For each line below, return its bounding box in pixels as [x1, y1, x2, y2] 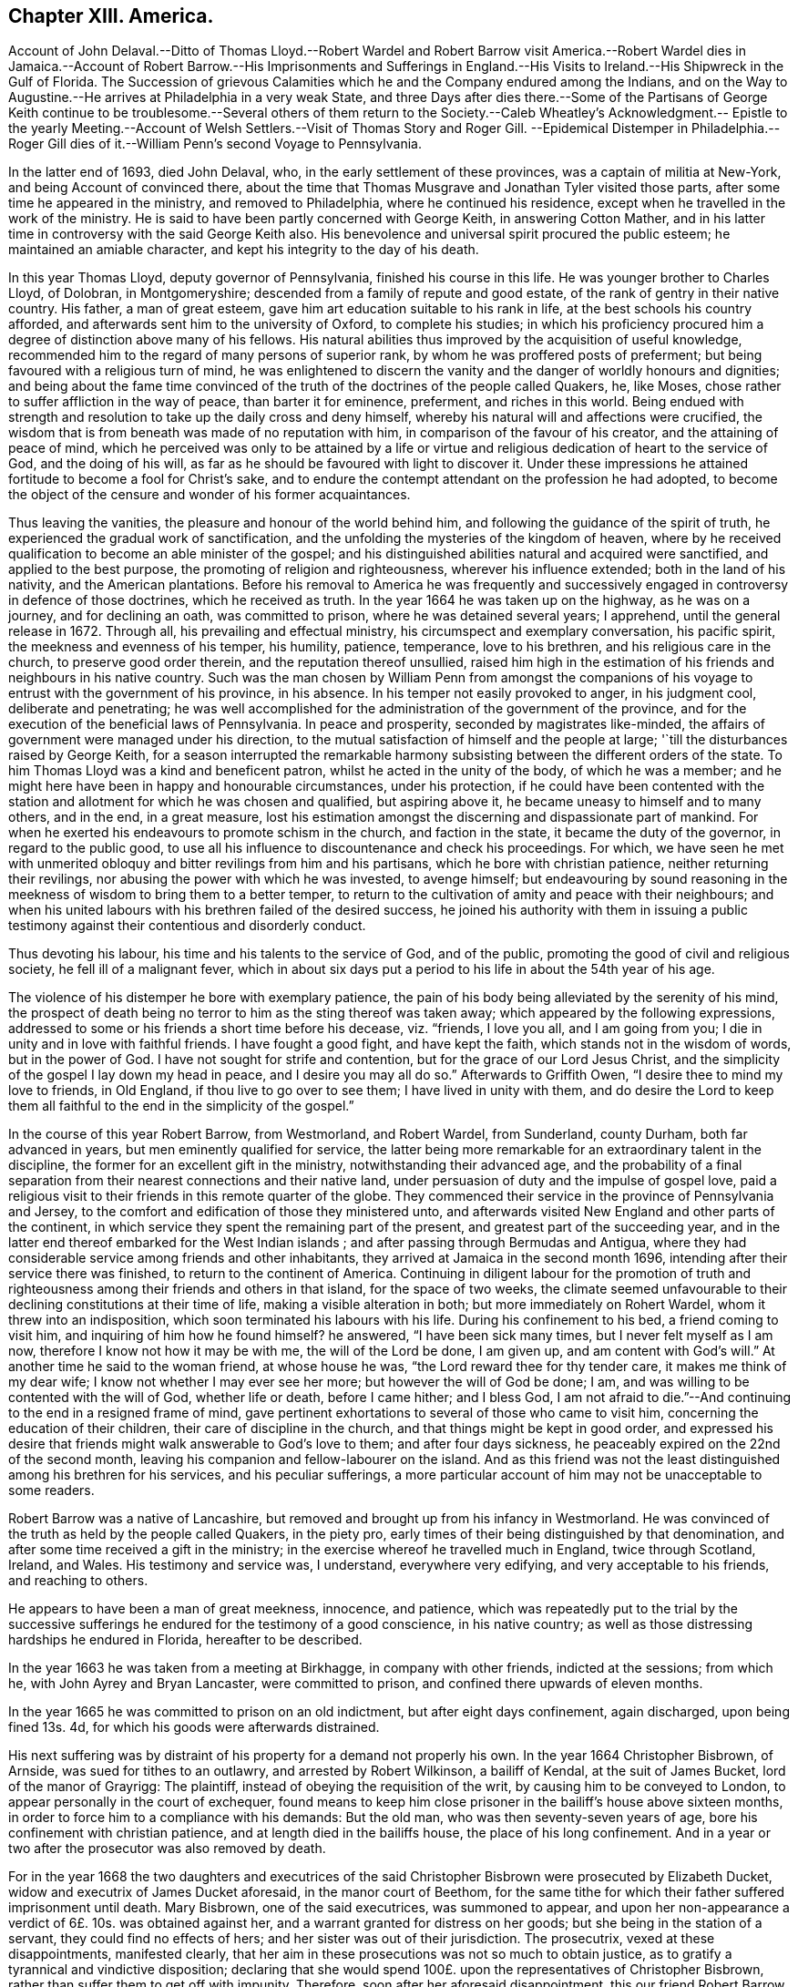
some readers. [8, 1482, 95, 1499]
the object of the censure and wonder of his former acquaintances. [8, 487, 411, 503]
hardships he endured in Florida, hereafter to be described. [8, 1632, 363, 1648]
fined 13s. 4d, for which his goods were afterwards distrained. [8, 1719, 380, 1736]
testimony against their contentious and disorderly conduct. [8, 917, 366, 934]
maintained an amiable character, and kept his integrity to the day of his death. [8, 241, 479, 258]
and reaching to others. [8, 1572, 148, 1589]
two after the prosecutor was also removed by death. [8, 1840, 326, 1857]
